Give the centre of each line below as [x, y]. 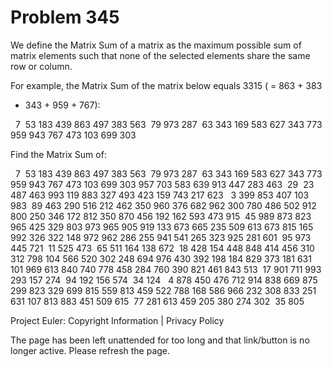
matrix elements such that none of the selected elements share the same [160, 55]
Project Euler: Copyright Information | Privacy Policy [117, 320]
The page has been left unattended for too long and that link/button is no [160, 340]
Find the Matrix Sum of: [58, 154]
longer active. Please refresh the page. [90, 350]
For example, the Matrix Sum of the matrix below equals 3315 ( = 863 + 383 [166, 85]
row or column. [41, 66]
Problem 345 [65, 17]
